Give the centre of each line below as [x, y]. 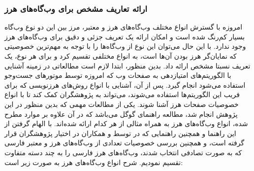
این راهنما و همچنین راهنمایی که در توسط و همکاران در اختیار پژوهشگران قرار [120, 133]
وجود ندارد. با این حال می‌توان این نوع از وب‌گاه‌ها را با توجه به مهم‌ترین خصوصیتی [125, 46]
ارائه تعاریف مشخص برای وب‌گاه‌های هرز [76, 8]
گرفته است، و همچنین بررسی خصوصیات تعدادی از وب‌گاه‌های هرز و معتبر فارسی [125, 143]
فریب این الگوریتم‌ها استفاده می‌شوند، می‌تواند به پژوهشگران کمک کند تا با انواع [122, 94]
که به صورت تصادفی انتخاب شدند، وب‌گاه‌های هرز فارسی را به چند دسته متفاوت [123, 152]
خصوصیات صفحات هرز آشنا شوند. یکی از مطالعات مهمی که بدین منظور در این [122, 104]
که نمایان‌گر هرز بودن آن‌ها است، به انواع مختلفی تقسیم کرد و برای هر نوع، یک [121, 56]
